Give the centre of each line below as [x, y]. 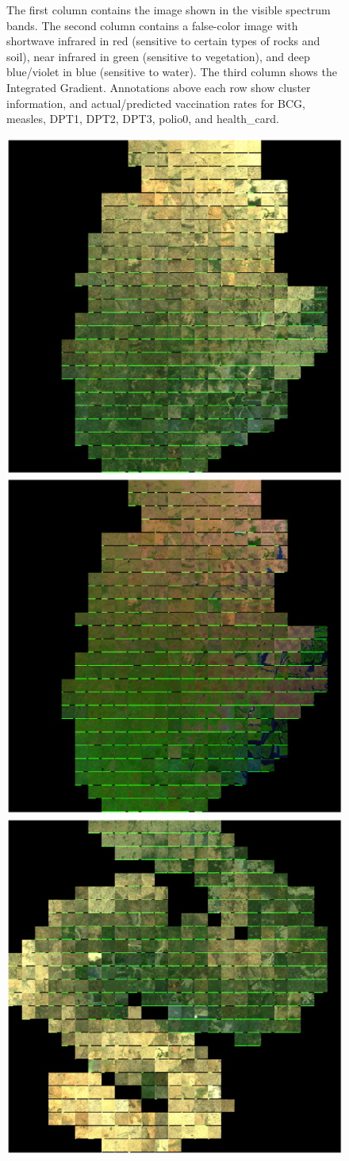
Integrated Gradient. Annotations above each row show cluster [159, 87]
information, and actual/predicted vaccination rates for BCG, [156, 103]
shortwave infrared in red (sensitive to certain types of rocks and [163, 41]
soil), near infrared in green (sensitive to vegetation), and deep [158, 56]
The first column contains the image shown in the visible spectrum [169, 10]
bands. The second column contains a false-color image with [152, 25]
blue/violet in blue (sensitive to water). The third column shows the [172, 72]
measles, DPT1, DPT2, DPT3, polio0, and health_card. [143, 119]
